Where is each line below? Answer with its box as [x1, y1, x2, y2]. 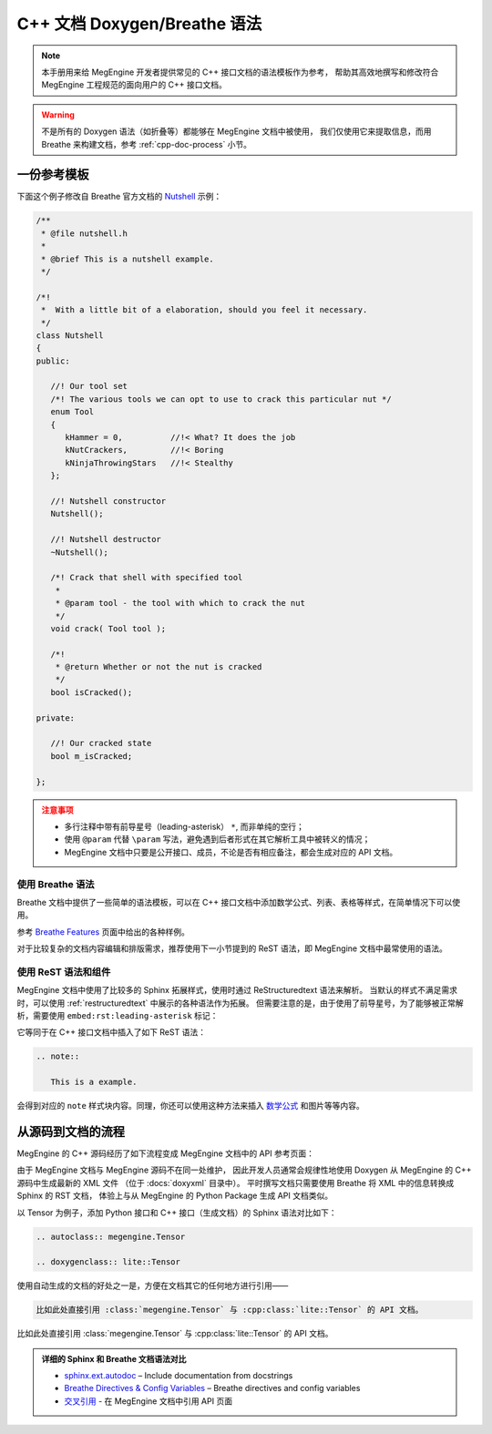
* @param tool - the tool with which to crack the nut [55, 598, 305, 609]
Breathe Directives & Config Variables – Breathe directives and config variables [64, 1383, 361, 1394]
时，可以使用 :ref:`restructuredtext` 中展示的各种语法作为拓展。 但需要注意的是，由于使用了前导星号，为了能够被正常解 [16, 998, 464, 1009]
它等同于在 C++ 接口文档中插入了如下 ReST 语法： [16, 1027, 207, 1038]
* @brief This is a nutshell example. [41, 253, 214, 264]
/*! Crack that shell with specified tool [50, 572, 243, 583]
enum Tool [50, 406, 95, 417]
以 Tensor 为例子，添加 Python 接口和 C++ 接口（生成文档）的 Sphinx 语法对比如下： [16, 1207, 337, 1218]
